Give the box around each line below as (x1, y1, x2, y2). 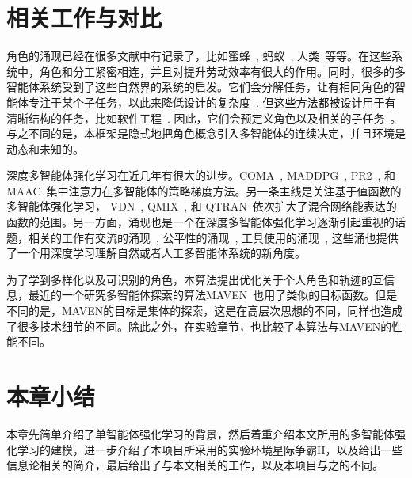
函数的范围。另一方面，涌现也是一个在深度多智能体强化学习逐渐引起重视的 (6, 214, 395, 230)
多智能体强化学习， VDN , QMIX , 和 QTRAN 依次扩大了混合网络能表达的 (6, 198, 397, 214)
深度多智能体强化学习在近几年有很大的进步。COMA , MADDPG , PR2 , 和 (6, 167, 396, 184)
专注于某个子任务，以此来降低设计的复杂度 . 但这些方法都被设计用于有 (28, 93, 396, 110)
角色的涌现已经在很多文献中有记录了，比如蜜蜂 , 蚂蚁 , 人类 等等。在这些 (6, 47, 392, 64)
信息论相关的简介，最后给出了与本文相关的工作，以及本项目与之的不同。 (6, 457, 383, 473)
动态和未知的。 (6, 140, 84, 157)
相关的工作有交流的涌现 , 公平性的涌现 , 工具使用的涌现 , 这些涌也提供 (28, 229, 399, 245)
